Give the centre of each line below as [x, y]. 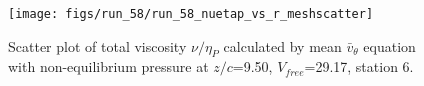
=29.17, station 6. [359, 66]
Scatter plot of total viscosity [97, 45]
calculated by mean [282, 45]
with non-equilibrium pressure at [108, 66]
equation [389, 45]
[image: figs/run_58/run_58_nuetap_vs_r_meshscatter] [191, 14]
